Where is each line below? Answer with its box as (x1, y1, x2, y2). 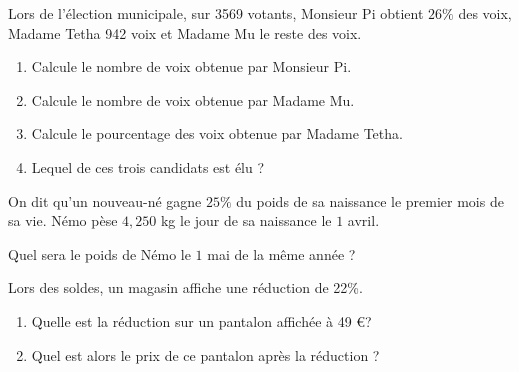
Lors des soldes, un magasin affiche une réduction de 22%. (8, 277, 363, 298)
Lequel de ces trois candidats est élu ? (31, 156, 265, 177)
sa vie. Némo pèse (8, 210, 118, 231)
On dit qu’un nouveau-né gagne (8, 190, 202, 211)
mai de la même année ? (207, 243, 356, 264)
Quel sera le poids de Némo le (8, 243, 191, 264)
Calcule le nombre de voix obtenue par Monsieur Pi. (31, 56, 352, 77)
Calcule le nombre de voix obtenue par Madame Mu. (31, 89, 355, 110)
